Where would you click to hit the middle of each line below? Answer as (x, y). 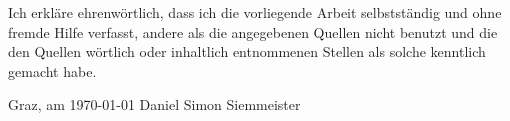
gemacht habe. (52, 70)
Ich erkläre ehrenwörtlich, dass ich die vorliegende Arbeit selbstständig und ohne (255, 12)
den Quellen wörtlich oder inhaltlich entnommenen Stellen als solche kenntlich (247, 51)
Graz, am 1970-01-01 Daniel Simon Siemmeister (154, 104)
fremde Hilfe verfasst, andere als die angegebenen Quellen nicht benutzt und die (253, 31)
